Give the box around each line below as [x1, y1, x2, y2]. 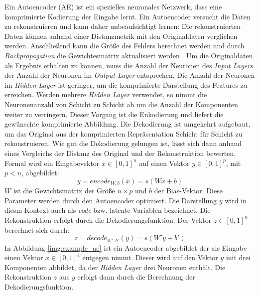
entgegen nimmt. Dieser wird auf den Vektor [82, 252, 218, 263]
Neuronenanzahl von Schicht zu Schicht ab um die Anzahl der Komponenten [4, 99, 238, 109]
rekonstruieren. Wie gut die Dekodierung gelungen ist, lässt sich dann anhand [4, 138, 242, 148]
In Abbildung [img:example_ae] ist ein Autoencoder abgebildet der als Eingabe [4, 242, 247, 253]
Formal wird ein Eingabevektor [4, 157, 100, 168]
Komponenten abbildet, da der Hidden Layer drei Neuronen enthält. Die [4, 262, 226, 272]
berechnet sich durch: [4, 224, 70, 235]
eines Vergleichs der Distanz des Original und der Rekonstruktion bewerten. [4, 147, 236, 158]
